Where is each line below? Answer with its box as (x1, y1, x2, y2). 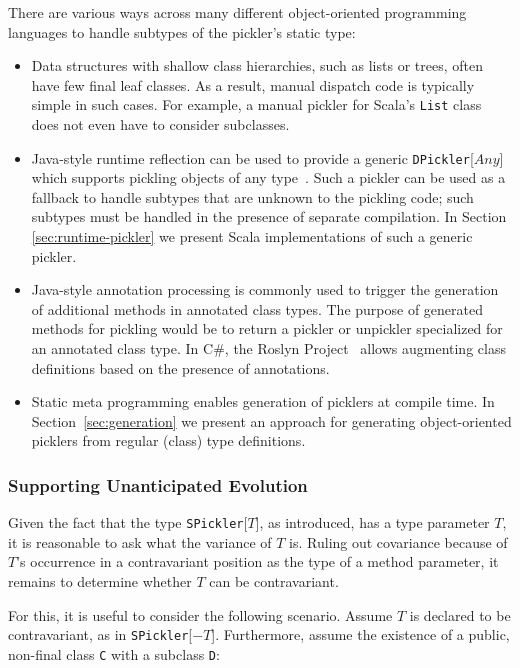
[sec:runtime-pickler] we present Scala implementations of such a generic (31, 226, 473, 247)
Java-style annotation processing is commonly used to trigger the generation (31, 279, 499, 300)
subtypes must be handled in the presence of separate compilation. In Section (31, 206, 507, 227)
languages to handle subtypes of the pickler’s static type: (8, 21, 356, 42)
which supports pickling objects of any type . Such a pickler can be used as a (31, 167, 506, 188)
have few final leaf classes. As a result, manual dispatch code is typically (31, 74, 475, 95)
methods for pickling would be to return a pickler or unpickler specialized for (31, 318, 503, 339)
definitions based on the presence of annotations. (31, 357, 330, 378)
